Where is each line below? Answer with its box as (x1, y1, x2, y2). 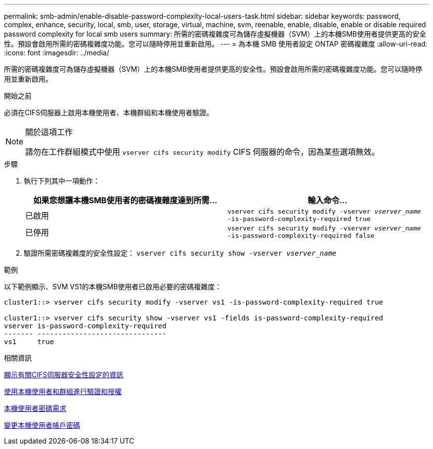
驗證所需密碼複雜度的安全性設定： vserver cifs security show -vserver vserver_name (24, 249, 337, 257)
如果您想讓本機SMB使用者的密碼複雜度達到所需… (33, 195, 217, 205)
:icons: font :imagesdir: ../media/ (4, 48, 109, 57)
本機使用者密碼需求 (4, 404, 66, 412)
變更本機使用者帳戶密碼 (4, 421, 80, 429)
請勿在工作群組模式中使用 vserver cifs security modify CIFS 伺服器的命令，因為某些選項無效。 (25, 147, 380, 157)
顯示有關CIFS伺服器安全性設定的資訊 (4, 370, 124, 379)
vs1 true (4, 338, 54, 346)
